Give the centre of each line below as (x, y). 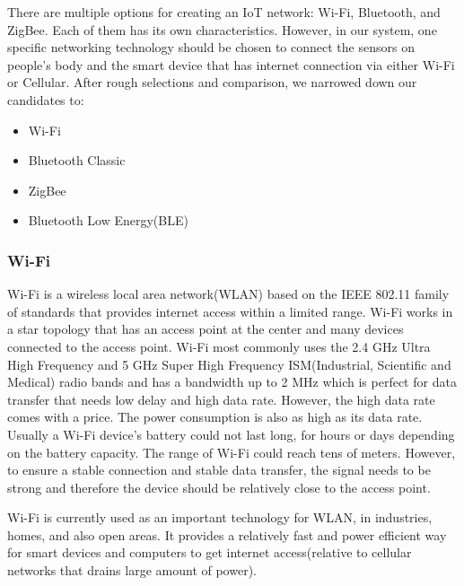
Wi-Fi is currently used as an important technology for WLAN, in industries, (220, 517)
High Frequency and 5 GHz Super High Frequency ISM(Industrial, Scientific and (229, 364)
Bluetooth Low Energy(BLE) (108, 220)
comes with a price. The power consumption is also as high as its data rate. (215, 417)
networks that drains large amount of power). (132, 570)
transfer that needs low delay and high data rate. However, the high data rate (221, 399)
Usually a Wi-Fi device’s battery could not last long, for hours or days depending (231, 434)
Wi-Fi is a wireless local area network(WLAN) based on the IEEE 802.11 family (228, 294)
